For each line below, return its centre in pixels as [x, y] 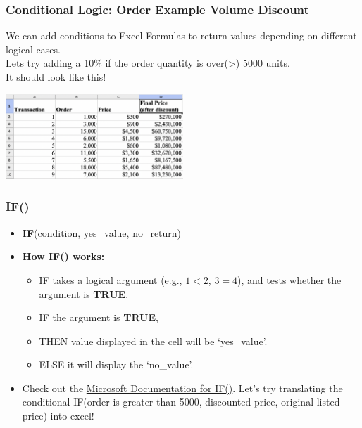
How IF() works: [63, 256]
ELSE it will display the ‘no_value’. [116, 364]
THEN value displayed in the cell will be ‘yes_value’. [153, 341]
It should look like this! [56, 77]
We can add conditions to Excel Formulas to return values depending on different [181, 35]
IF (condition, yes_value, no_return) [102, 232]
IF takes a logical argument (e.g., [111, 279]
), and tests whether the [289, 279]
